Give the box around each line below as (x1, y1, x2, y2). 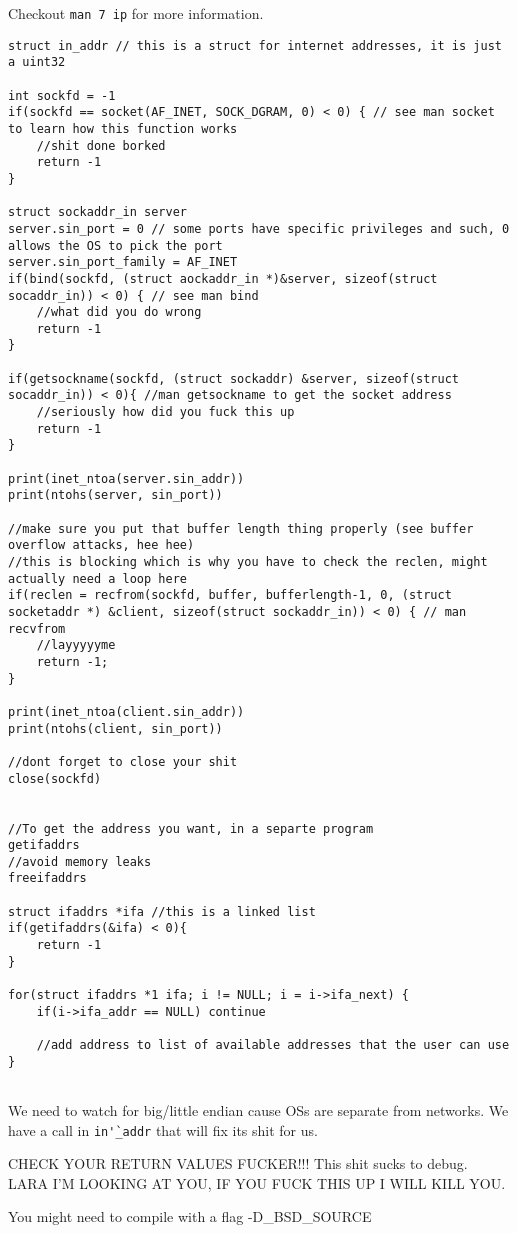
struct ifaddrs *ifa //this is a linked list (8, 904, 316, 919)
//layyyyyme (36, 638, 116, 653)
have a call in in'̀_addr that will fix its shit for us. (8, 1119, 318, 1140)
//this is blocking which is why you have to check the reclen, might (8, 555, 488, 569)
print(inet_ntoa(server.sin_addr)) (8, 471, 245, 486)
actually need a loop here (8, 571, 187, 586)
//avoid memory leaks (8, 854, 152, 869)
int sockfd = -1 (8, 88, 116, 103)
